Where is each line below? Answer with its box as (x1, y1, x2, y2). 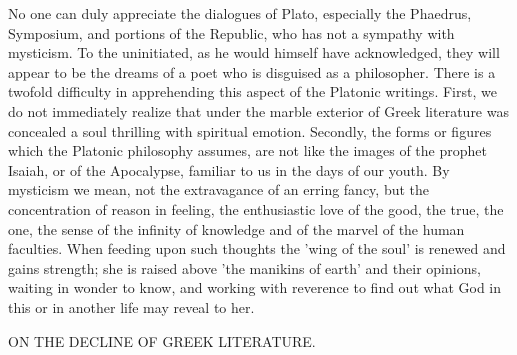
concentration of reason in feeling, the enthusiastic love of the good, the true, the (8, 198, 504, 219)
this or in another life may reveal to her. (8, 296, 255, 317)
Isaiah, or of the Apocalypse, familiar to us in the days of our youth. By (8, 159, 450, 180)
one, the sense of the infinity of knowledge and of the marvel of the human (8, 218, 465, 239)
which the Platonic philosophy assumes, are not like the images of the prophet (8, 140, 487, 161)
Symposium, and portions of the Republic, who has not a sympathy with (8, 22, 455, 43)
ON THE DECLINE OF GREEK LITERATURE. (8, 330, 316, 351)
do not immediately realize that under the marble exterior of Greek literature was (8, 100, 509, 121)
